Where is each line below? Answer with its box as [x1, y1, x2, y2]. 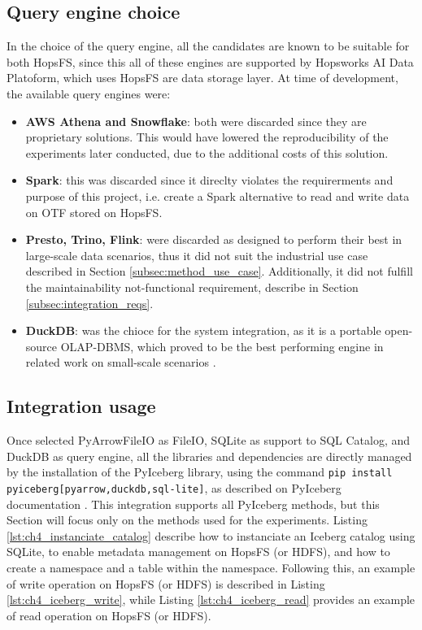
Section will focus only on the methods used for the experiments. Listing [7, 511, 368, 528]
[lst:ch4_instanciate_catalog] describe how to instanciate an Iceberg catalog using [7, 527, 415, 544]
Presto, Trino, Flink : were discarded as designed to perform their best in [25, 231, 402, 248]
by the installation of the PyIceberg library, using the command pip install [7, 463, 393, 480]
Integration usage [7, 393, 156, 419]
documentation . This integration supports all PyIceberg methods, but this [7, 495, 380, 512]
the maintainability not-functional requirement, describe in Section [25, 278, 359, 295]
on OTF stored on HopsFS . [25, 203, 163, 220]
